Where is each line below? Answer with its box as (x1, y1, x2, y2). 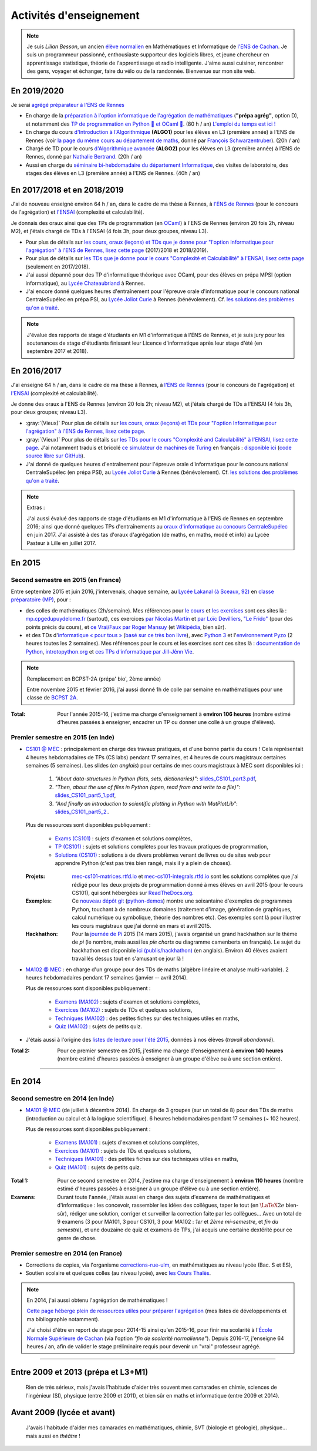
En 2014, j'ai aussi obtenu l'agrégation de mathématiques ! (26, 1297, 168, 1304)
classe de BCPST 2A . (26, 694, 79, 701)
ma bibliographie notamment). (26, 1315, 100, 1322)
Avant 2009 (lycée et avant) (11, 1407, 116, 1418)
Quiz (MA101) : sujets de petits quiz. (55, 1163, 141, 1171)
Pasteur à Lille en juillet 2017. (26, 539, 96, 546)
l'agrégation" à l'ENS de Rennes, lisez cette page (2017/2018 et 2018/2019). (25, 247, 208, 254)
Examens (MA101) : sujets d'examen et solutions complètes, (55, 1139, 200, 1146)
